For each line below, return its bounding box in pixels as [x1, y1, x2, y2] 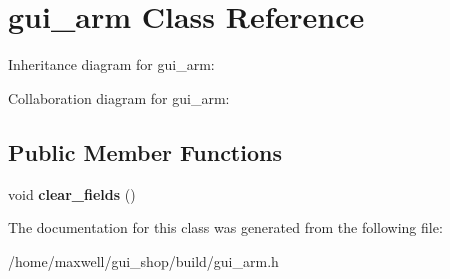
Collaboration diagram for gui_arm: [8, 87, 230, 108]
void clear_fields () [8, 183, 136, 204]
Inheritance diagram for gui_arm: [8, 54, 215, 75]
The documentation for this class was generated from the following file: [8, 217, 443, 238]
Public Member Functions [8, 136, 282, 167]
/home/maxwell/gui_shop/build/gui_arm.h [8, 250, 279, 271]
